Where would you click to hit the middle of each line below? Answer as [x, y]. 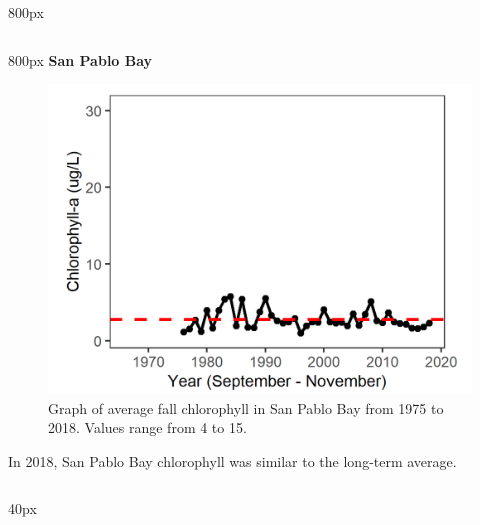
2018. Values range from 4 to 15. [147, 427]
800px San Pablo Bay [80, 59]
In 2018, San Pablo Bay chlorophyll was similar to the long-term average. [232, 460]
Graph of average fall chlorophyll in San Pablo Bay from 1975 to [246, 407]
